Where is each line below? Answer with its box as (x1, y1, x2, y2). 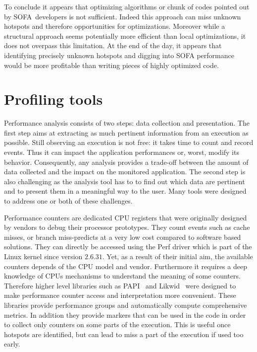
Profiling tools (4, 89, 103, 109)
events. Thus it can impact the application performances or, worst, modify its (4, 147, 239, 157)
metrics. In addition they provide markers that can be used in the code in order (4, 309, 246, 320)
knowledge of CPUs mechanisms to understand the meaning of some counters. (4, 271, 241, 281)
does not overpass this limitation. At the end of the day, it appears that (4, 40, 222, 51)
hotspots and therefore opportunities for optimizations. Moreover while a (4, 21, 225, 31)
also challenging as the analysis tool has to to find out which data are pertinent (4, 176, 245, 186)
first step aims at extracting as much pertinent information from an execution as (4, 127, 249, 138)
